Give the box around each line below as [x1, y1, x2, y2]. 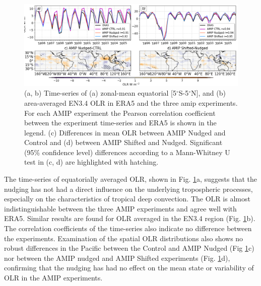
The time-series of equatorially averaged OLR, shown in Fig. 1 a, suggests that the [4, 174, 257, 184]
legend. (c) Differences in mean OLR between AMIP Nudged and [24, 127, 226, 137]
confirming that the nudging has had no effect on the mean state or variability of [4, 262, 254, 273]
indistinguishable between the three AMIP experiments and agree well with [4, 203, 237, 213]
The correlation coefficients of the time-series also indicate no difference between [4, 223, 252, 234]
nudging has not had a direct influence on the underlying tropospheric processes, [4, 183, 253, 194]
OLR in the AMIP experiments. [4, 272, 103, 282]
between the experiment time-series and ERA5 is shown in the [24, 117, 217, 128]
